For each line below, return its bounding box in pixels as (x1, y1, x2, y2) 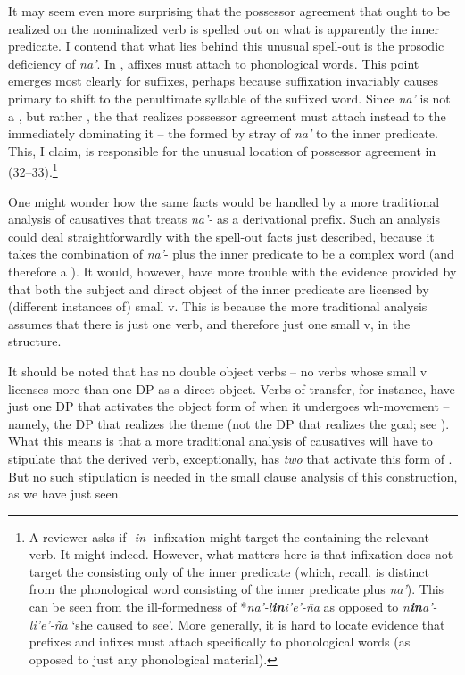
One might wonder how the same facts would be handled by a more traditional (8, 192, 440, 210)
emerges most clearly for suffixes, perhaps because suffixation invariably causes (8, 71, 438, 90)
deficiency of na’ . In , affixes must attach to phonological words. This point (8, 54, 419, 72)
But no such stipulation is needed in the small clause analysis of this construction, (8, 466, 458, 485)
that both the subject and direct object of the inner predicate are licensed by (8, 279, 429, 298)
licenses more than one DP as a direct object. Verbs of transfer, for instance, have (8, 379, 455, 398)
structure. (8, 332, 62, 350)
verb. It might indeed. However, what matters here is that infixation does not (29, 545, 453, 564)
